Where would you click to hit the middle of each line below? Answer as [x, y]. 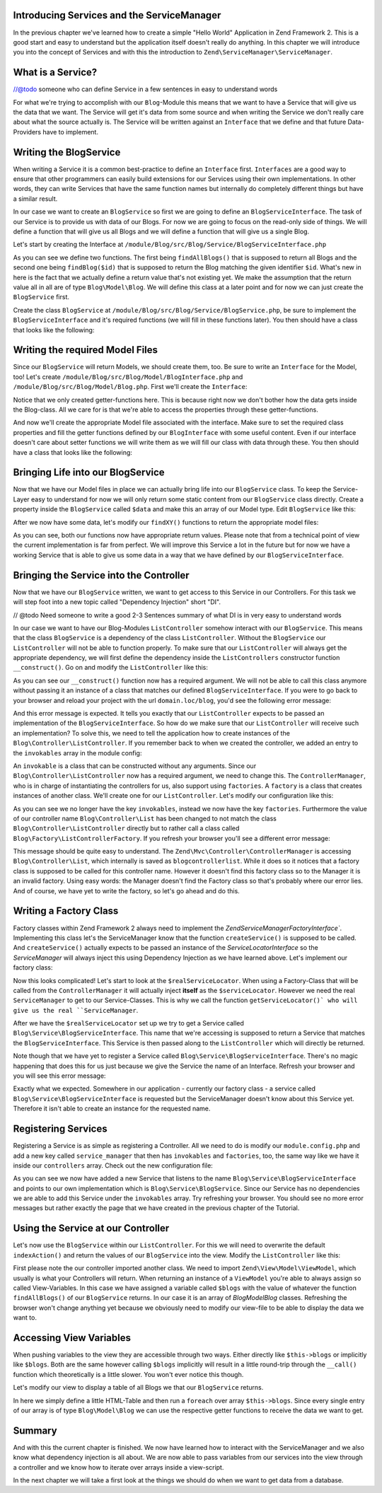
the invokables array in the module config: [77, 753]
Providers [27, 132]
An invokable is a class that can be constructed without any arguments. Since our [135, 766]
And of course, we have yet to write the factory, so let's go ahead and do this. [126, 890]
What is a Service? [55, 72]
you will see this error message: [59, 1076]
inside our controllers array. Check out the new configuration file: [113, 1165]
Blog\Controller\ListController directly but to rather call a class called [126, 828]
